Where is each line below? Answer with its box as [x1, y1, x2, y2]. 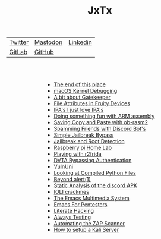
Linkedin [68, 38, 92, 46]
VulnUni [53, 163, 73, 170]
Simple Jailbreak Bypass [53, 131, 114, 139]
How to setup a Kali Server [53, 227, 119, 234]
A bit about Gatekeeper [53, 93, 111, 101]
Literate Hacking [53, 207, 94, 215]
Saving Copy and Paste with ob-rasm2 [53, 119, 149, 126]
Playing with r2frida [53, 150, 102, 158]
